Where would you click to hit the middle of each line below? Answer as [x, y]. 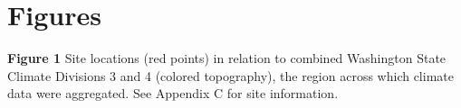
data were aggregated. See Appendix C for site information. [173, 93]
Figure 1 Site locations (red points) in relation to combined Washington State [227, 58]
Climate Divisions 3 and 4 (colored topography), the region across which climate [230, 75]
